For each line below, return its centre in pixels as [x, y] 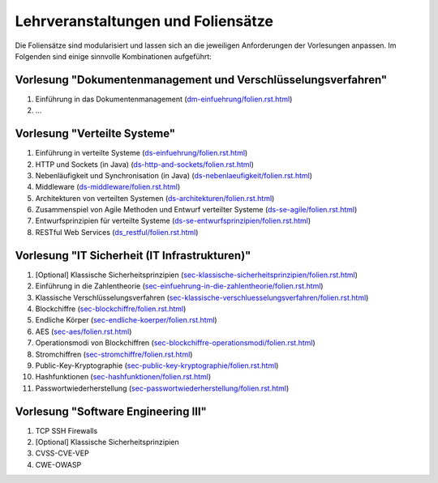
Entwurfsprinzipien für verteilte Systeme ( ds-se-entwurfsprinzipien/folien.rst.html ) [173, 221]
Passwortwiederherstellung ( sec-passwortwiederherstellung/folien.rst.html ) [162, 388]
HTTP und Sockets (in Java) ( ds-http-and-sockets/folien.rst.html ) [145, 164]
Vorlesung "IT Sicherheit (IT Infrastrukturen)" [133, 255]
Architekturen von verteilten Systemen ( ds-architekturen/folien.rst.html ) [155, 198]
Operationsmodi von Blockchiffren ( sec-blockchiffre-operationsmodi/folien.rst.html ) [175, 343]
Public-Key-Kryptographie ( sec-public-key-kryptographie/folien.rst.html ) [157, 365]
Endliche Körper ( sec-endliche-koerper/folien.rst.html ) [127, 320]
